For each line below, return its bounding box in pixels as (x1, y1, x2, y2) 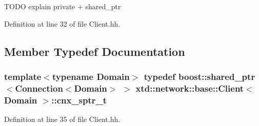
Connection (15, 81, 63, 94)
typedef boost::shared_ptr (144, 70, 255, 82)
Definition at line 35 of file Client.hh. (4, 114, 121, 124)
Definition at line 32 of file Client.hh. (4, 18, 121, 29)
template (4, 70, 42, 82)
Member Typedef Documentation (4, 43, 185, 59)
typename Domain (52, 70, 130, 82)
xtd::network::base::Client (135, 81, 244, 94)
